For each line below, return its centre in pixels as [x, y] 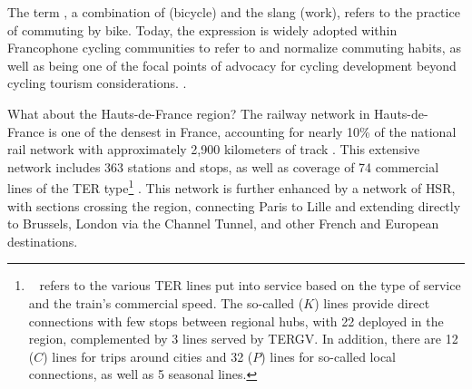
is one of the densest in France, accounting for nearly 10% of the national [252, 131]
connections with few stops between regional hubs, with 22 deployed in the [236, 321]
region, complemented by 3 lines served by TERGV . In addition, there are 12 [243, 339]
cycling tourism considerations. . [97, 83]
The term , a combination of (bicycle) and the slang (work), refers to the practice [234, 12]
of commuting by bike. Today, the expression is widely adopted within [202, 29]
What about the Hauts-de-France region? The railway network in [189, 113]
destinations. [43, 241]
